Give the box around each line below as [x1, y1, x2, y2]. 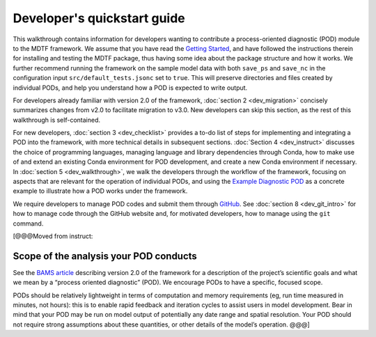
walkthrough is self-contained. [13, 116, 101, 124]
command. [13, 219, 44, 228]
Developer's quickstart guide [13, 10, 186, 26]
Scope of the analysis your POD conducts [13, 250, 198, 262]
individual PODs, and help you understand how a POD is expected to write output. [13, 84, 248, 92]
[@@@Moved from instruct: [13, 232, 93, 240]
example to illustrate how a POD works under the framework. [13, 187, 188, 195]
